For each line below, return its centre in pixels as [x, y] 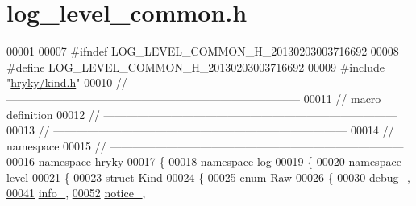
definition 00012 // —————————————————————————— [202, 114]
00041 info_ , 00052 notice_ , [76, 193]
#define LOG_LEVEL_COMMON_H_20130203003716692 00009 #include [196, 66]
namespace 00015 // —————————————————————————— [205, 145]
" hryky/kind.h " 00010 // [67, 82]
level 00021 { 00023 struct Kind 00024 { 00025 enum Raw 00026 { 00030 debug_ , [208, 177]
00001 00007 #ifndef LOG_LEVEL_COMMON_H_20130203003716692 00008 [203, 51]
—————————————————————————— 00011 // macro [194, 98]
